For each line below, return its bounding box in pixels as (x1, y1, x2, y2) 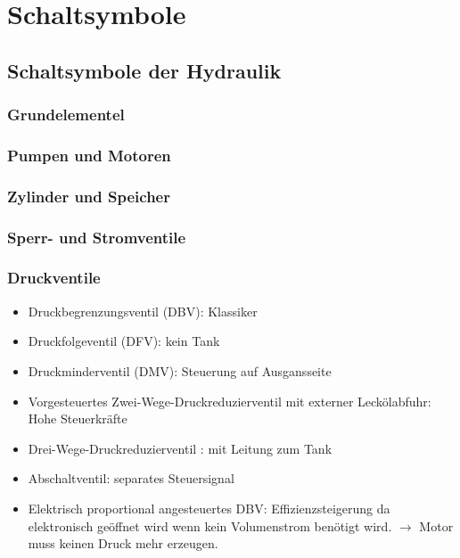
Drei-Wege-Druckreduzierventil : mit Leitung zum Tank (28, 439, 333, 457)
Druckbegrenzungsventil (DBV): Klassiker (28, 301, 258, 320)
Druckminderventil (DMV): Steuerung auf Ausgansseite (28, 361, 332, 380)
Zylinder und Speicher (7, 185, 170, 207)
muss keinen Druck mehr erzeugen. (28, 534, 218, 553)
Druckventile (7, 267, 101, 289)
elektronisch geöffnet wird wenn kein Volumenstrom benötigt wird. (28, 516, 392, 535)
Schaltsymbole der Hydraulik (7, 56, 282, 84)
